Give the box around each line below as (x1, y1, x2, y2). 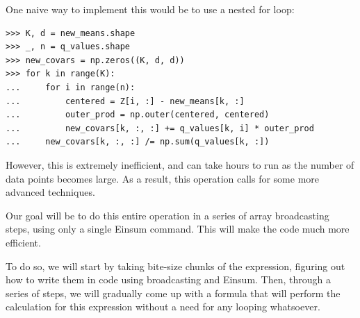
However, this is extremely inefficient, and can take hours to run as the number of (6, 157, 354, 171)
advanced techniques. (6, 185, 95, 199)
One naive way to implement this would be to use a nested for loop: (6, 2, 295, 16)
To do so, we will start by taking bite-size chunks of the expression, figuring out (6, 258, 345, 273)
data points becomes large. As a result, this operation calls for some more (6, 171, 320, 185)
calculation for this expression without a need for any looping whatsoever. (6, 299, 320, 314)
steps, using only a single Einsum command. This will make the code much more (6, 221, 350, 236)
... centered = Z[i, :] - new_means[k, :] (6, 96, 245, 106)
